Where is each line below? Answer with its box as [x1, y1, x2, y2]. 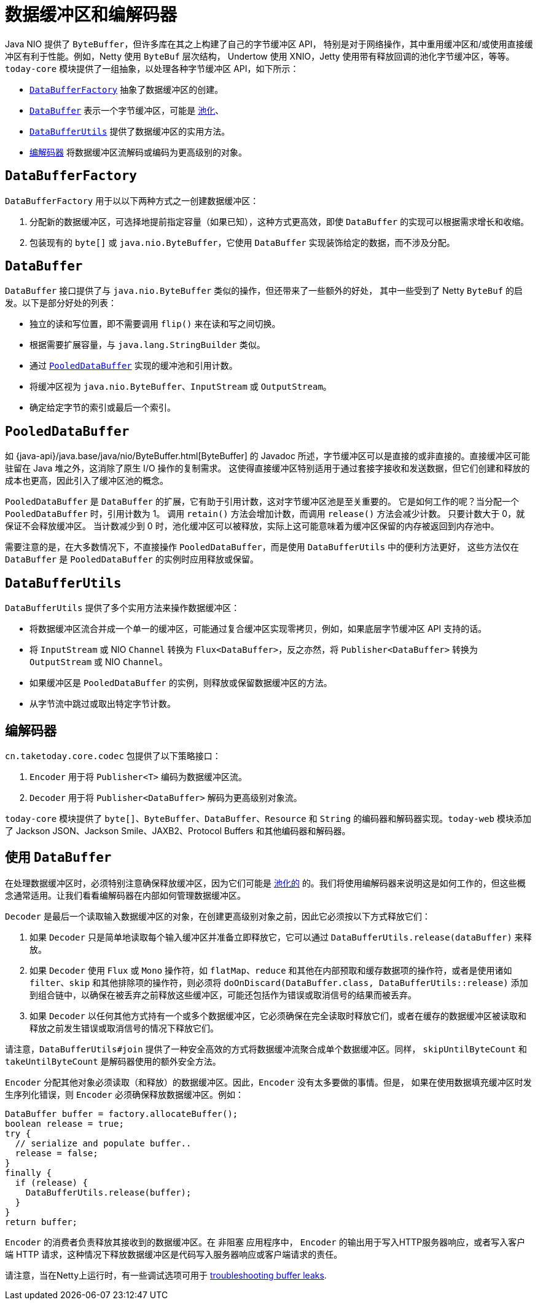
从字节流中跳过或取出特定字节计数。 [29, 698, 176, 709]
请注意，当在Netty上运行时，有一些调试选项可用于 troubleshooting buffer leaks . [5, 1269, 327, 1280]
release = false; [15, 1148, 98, 1158]
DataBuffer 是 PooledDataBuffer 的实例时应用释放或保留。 [5, 554, 259, 565]
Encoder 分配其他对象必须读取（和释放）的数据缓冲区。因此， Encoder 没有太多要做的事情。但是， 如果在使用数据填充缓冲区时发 [5, 1076, 532, 1087]
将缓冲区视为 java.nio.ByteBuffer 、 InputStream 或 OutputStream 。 [29, 381, 332, 392]
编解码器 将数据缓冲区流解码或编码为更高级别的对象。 [29, 146, 247, 157]
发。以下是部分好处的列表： [5, 298, 117, 309]
